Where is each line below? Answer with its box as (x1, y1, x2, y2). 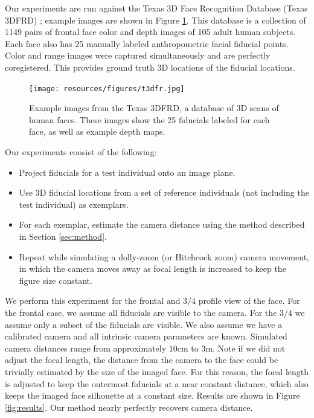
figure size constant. (19, 274, 92, 286)
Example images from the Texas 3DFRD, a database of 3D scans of (29, 101, 279, 114)
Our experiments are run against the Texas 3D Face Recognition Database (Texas (5, 2, 308, 14)
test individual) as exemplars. (19, 198, 129, 210)
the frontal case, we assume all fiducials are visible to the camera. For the (5, 306, 277, 318)
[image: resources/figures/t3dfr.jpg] (29, 84, 185, 93)
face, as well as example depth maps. (29, 125, 165, 138)
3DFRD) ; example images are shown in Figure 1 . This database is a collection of (5, 13, 306, 26)
